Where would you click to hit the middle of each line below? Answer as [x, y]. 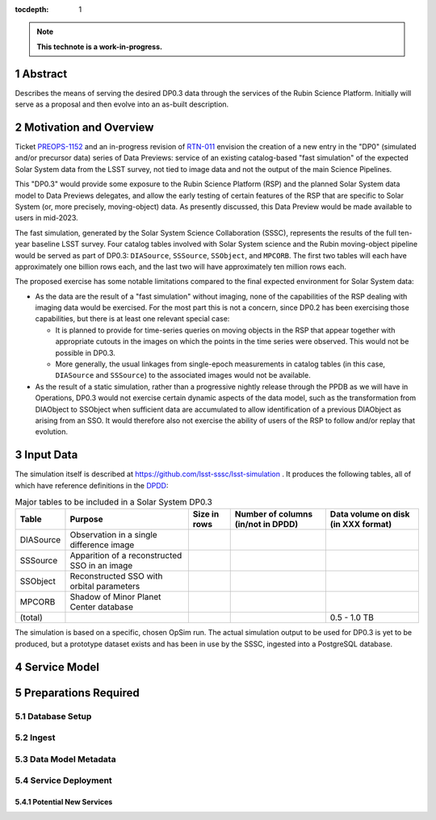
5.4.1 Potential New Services [64, 802]
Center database [101, 607]
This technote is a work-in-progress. [100, 46]
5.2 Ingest [35, 738]
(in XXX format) [361, 525]
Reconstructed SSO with [116, 576]
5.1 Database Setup [53, 716]
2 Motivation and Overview [84, 127]
